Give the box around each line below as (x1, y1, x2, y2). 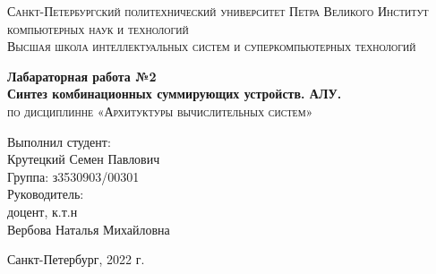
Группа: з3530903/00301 (7, 167, 140, 185)
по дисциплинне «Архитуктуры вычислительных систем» (7, 101, 313, 120)
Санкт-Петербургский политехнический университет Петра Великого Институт (7, 2, 429, 20)
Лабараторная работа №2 (7, 66, 157, 85)
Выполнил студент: (7, 132, 111, 150)
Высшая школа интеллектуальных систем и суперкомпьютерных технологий (7, 37, 416, 56)
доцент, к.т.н (7, 201, 78, 220)
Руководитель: (7, 184, 84, 203)
